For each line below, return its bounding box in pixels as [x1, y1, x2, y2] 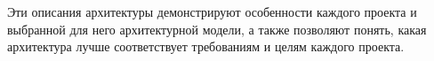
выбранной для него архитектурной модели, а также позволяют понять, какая [7, 19, 427, 38]
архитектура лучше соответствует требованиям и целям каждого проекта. [7, 37, 405, 56]
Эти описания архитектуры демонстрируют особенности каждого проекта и [7, 3, 417, 20]
